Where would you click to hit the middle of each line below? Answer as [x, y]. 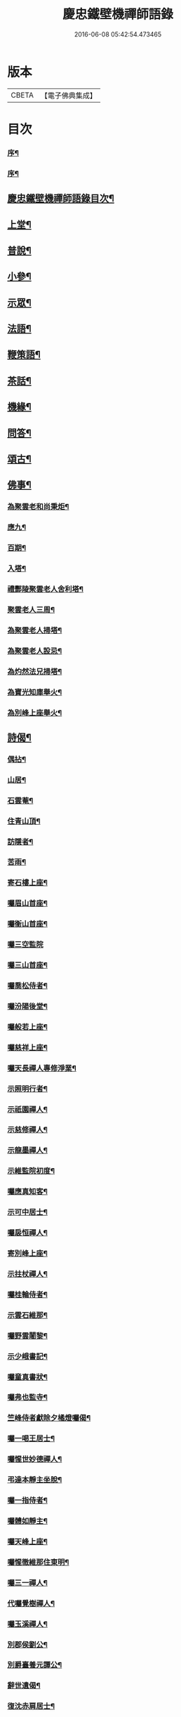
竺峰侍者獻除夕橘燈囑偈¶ [49, 1418]
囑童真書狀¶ [27, 1377]
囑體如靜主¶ [27, 1520]
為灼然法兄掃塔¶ [35, 671]
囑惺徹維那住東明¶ [38, 1562]
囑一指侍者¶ [27, 1501]
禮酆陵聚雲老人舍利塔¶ [46, 589]
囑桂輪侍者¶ [27, 1294]
